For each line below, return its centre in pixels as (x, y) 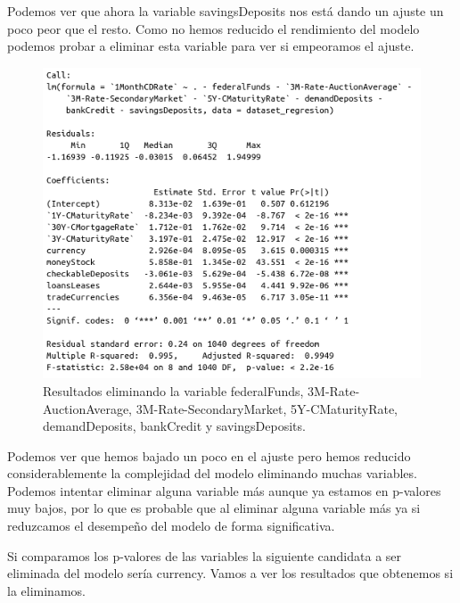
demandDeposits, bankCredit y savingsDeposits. (174, 426)
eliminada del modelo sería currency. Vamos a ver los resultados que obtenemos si (230, 573)
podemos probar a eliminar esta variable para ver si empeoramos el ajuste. (211, 46)
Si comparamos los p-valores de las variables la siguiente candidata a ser (205, 555)
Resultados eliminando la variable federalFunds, (173, 390)
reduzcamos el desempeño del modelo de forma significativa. (171, 526)
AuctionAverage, (87, 408)
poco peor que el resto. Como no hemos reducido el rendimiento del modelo (214, 28)
